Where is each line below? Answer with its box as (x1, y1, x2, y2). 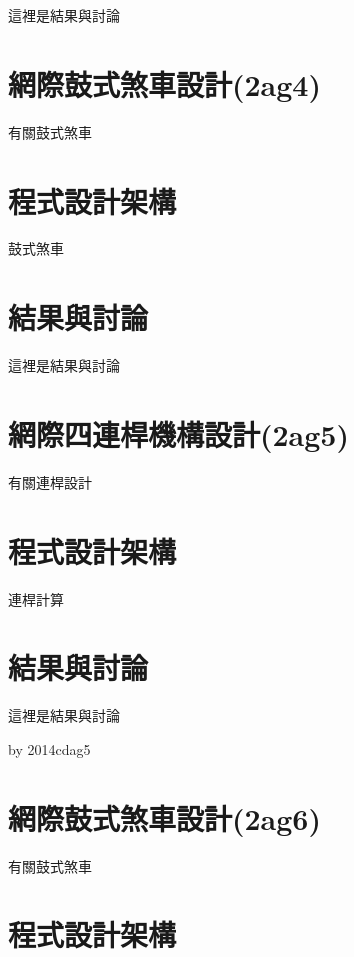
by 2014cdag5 (8, 738, 91, 759)
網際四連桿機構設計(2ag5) (8, 413, 349, 454)
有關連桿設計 (8, 471, 92, 492)
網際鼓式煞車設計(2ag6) (8, 797, 321, 838)
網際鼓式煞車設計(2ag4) (8, 63, 321, 104)
